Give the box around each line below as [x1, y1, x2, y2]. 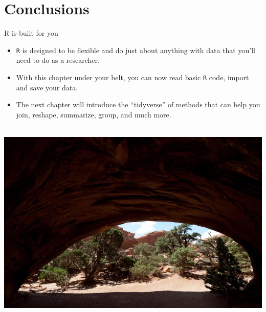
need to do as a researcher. [16, 55, 100, 65]
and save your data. [16, 82, 78, 92]
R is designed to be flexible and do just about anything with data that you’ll [16, 44, 255, 55]
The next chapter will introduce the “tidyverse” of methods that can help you [16, 99, 260, 110]
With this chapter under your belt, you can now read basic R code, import [16, 71, 249, 82]
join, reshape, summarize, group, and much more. [16, 109, 171, 119]
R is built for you [4, 28, 58, 38]
